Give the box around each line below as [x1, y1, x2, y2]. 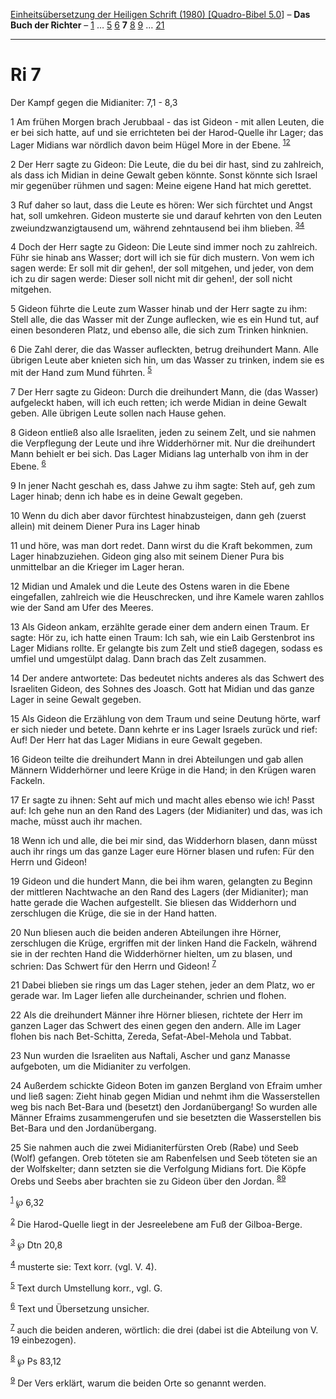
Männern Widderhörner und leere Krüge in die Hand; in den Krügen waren [10, 764, 317, 776]
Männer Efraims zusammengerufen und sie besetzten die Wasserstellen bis [10, 1112, 322, 1124]
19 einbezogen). [10, 1334, 77, 1346]
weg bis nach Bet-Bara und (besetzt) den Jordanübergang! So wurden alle [10, 1101, 318, 1113]
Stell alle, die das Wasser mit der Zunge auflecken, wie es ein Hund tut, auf [10, 314, 320, 326]
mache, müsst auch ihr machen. [10, 815, 143, 827]
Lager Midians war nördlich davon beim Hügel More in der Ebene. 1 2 [10, 137, 291, 151]
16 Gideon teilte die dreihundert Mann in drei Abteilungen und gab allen [10, 753, 304, 765]
